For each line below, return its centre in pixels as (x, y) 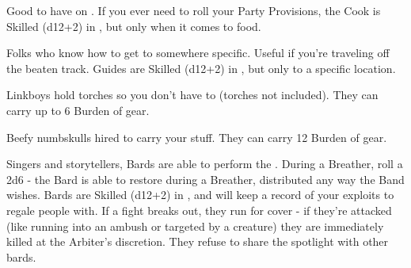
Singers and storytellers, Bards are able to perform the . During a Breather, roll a (205, 164)
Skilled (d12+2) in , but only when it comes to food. (134, 26)
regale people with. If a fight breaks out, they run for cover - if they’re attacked (199, 210)
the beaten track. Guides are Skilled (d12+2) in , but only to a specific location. (201, 68)
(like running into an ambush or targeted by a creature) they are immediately (195, 226)
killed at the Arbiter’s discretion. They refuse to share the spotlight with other (198, 241)
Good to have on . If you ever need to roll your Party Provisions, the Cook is (194, 10)
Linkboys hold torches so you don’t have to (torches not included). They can (192, 95)
